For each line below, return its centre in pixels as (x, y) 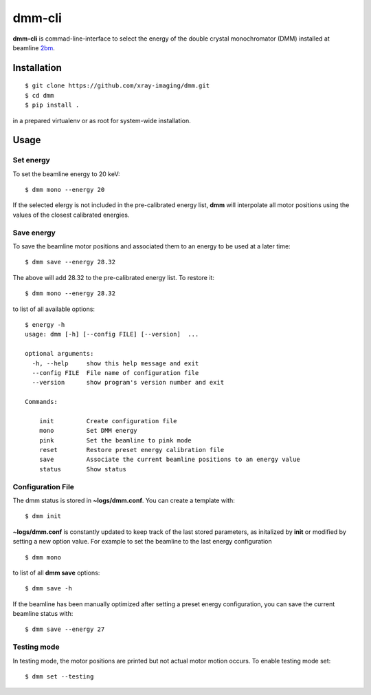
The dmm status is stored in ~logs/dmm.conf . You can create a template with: (124, 500)
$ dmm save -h (48, 589)
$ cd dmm (40, 95)
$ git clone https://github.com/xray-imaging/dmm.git (117, 86)
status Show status (83, 469)
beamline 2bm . (34, 47)
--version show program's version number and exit (128, 383)
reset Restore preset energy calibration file (132, 450)
